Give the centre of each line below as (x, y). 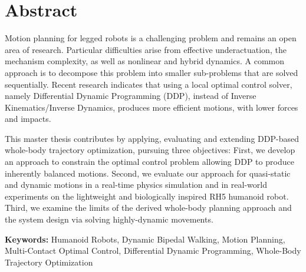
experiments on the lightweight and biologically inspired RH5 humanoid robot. (147, 196)
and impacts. (28, 119)
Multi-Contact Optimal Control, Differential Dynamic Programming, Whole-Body (153, 251)
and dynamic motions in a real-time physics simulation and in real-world (136, 185)
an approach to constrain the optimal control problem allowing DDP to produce (149, 162)
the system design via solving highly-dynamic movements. (109, 219)
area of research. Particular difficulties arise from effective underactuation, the (146, 49)
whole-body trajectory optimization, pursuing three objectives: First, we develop (150, 150)
